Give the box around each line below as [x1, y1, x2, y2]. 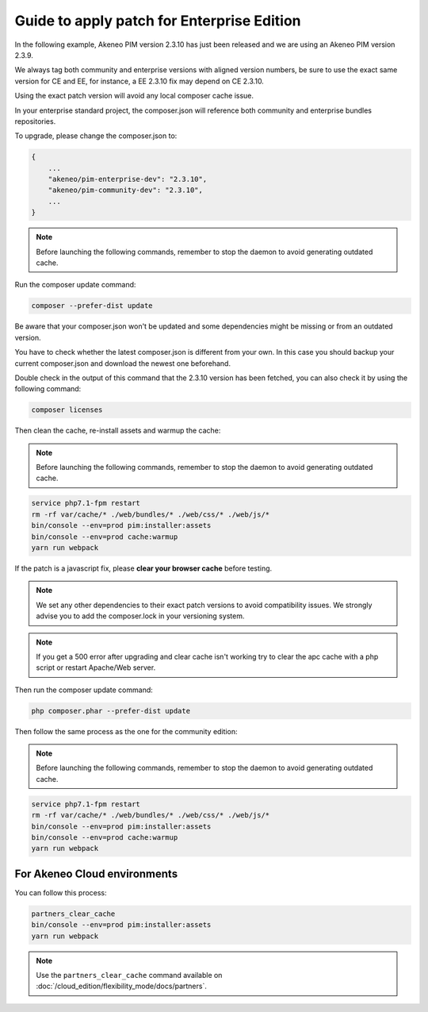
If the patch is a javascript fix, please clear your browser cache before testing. [14, 564, 273, 573]
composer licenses [31, 406, 103, 414]
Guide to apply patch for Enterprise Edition [14, 12, 301, 29]
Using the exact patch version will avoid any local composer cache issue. [14, 91, 254, 101]
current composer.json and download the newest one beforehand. [14, 358, 231, 368]
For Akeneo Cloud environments [14, 867, 178, 880]
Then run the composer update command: [14, 685, 154, 695]
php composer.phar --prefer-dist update [31, 706, 190, 715]
